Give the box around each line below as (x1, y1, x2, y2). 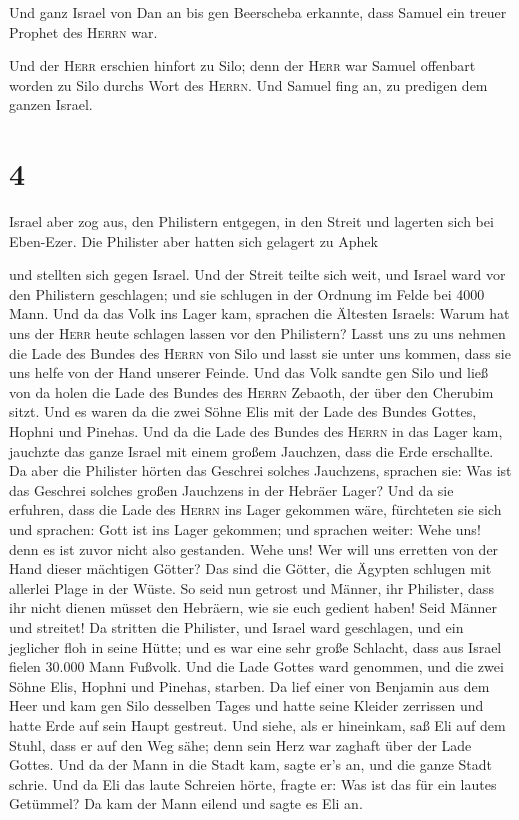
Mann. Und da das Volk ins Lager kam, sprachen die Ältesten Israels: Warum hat (9, 303, 510, 324)
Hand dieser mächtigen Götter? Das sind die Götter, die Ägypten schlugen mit (9, 558, 492, 579)
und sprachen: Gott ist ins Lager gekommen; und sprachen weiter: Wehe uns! (9, 519, 481, 539)
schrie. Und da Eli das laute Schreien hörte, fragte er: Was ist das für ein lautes (9, 773, 497, 794)
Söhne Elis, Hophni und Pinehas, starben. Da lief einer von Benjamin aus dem (9, 675, 490, 696)
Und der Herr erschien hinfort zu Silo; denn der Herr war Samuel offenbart (9, 55, 476, 76)
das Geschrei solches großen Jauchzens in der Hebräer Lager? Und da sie (9, 479, 454, 500)
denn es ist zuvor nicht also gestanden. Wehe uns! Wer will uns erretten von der (9, 538, 499, 559)
